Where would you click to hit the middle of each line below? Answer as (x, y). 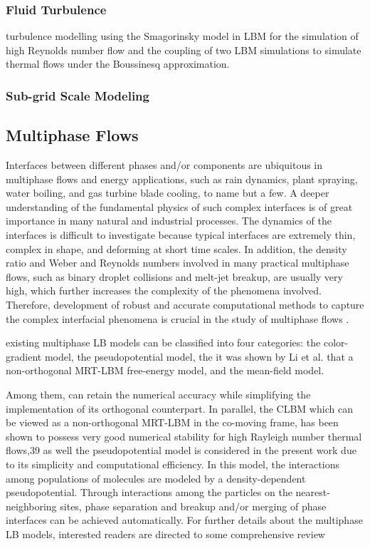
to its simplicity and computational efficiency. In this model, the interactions (173, 464)
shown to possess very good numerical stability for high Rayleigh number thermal (184, 436)
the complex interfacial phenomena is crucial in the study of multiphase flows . (178, 318)
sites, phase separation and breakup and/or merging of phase (193, 506)
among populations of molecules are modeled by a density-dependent (156, 478)
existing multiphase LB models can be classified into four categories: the (163, 342)
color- (336, 342)
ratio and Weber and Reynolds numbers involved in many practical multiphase (178, 263)
